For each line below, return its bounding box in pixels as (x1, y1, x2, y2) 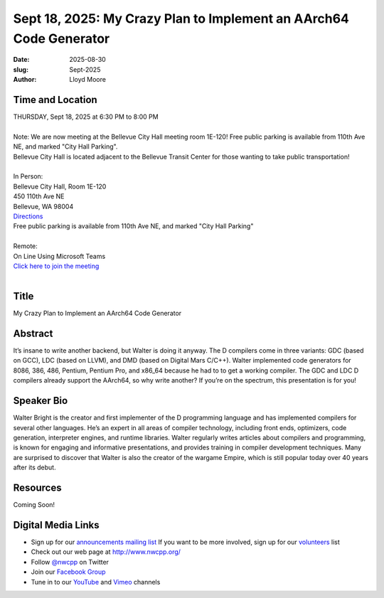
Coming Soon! (13, 501, 55, 509)
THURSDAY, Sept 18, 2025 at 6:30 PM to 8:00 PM (13, 112, 159, 121)
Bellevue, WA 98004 (13, 202, 74, 210)
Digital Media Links (13, 519, 100, 531)
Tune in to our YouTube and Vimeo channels (31, 577, 161, 586)
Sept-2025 (69, 65, 101, 74)
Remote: (13, 242, 38, 250)
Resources (13, 481, 62, 493)
